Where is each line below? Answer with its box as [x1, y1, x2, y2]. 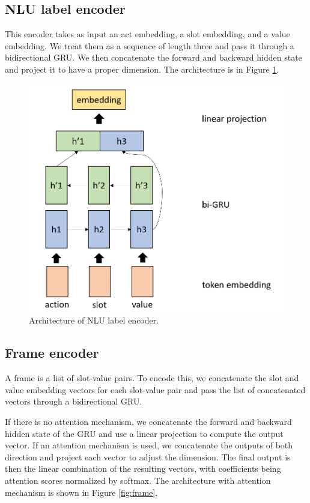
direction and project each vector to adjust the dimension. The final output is [5, 450, 291, 463]
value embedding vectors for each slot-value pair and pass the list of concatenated [5, 383, 306, 396]
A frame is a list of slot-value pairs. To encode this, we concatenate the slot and [5, 372, 299, 384]
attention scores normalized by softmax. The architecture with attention [5, 474, 271, 486]
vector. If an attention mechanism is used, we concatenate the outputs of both [5, 439, 293, 451]
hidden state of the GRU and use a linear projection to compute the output [5, 427, 284, 439]
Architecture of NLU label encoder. [29, 314, 159, 327]
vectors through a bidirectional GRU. [5, 395, 142, 408]
